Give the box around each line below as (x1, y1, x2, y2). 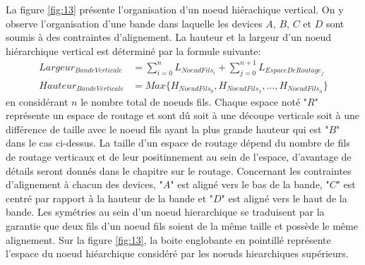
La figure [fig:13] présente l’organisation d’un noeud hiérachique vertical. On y (6, 2, 344, 16)
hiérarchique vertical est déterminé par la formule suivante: (6, 43, 261, 58)
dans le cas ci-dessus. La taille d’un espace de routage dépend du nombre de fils (6, 135, 350, 150)
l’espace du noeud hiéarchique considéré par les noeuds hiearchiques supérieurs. (6, 246, 349, 261)
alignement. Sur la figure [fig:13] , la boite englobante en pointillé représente (6, 232, 331, 247)
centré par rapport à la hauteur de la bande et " (6, 190, 213, 205)
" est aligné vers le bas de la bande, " (170, 177, 330, 192)
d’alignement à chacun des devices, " (6, 177, 163, 192)
